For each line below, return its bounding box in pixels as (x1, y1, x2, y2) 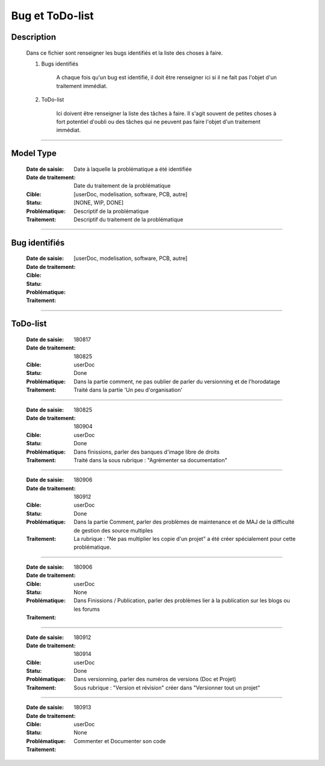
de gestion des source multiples (73, 527, 153, 534)
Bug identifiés (11, 238, 65, 248)
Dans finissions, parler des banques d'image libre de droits (73, 448, 220, 456)
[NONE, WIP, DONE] (73, 199, 124, 206)
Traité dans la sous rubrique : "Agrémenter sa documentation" (73, 456, 227, 463)
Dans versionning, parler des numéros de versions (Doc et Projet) (73, 676, 237, 683)
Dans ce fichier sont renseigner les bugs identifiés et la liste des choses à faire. (26, 49, 223, 57)
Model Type (11, 148, 57, 159)
